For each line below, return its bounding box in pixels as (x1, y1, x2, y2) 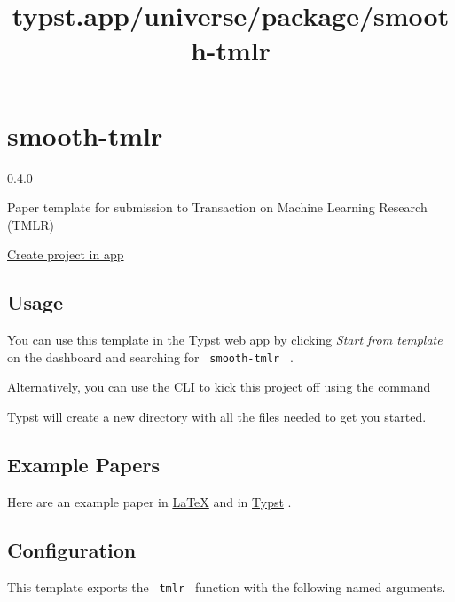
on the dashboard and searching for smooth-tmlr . (7, 347, 294, 366)
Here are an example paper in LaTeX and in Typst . (7, 492, 292, 511)
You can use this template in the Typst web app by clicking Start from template (7, 330, 443, 349)
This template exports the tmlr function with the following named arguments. (7, 577, 446, 596)
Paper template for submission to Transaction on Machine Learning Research (7, 198, 428, 217)
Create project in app (7, 245, 124, 264)
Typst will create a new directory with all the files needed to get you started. (7, 407, 427, 425)
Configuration (7, 535, 137, 563)
